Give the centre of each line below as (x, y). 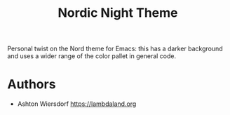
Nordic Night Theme (118, 13)
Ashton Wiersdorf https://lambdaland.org (77, 104)
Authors (32, 84)
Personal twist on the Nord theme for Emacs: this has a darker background (115, 49)
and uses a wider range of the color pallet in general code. (92, 56)
